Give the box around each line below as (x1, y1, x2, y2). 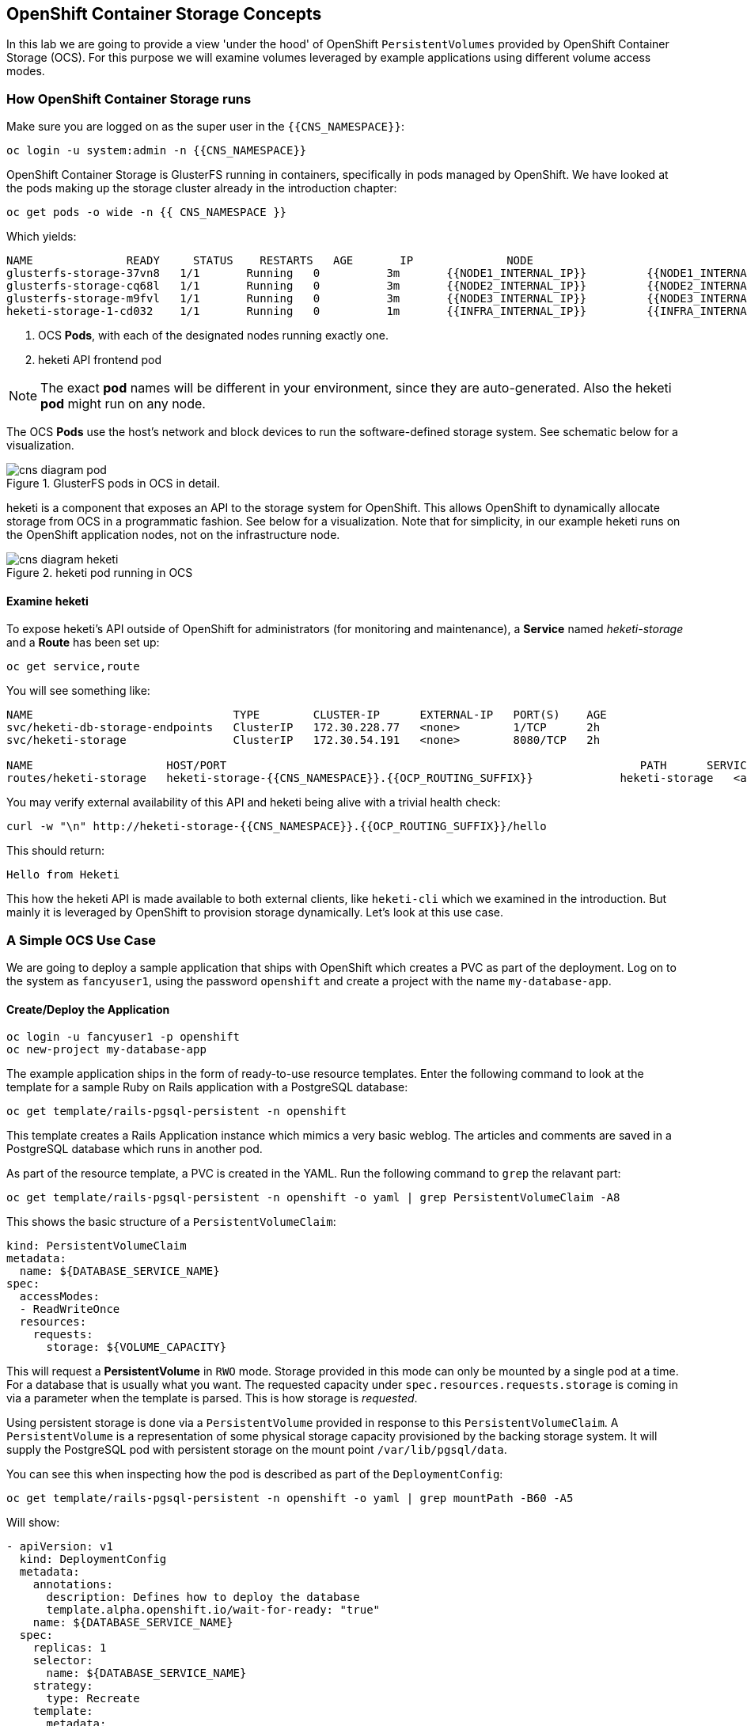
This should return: (6, 844, 105, 858)
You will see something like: (6, 684, 150, 698)
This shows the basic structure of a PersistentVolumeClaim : (6, 1215, 336, 1229)
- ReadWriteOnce (19, 1303, 120, 1316)
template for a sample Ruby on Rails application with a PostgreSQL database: (6, 1080, 408, 1094)
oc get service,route (6, 660, 140, 673)
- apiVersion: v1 (6, 1540, 113, 1553)
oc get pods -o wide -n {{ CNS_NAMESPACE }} (6, 206, 287, 219)
